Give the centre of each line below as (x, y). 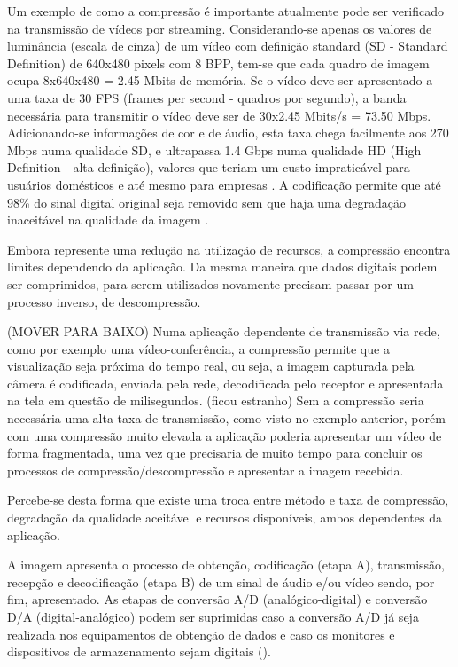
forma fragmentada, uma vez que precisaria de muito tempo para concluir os (215, 453)
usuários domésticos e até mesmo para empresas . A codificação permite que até (224, 184)
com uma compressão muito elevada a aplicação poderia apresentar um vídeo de (225, 435)
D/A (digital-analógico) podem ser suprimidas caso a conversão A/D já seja (213, 616)
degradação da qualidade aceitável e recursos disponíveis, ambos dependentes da (225, 518)
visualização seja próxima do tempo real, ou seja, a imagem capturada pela (211, 366)
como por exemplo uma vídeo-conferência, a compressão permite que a (198, 348)
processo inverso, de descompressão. (104, 301)
